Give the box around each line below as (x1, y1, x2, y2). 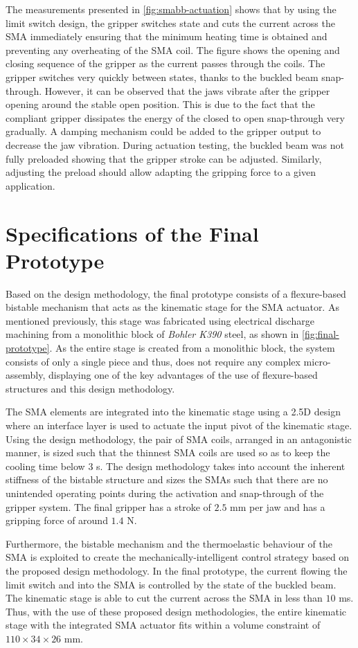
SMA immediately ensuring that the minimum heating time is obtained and (6, 29, 328, 44)
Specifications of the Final (6, 219, 259, 247)
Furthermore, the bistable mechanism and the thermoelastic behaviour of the (6, 536, 332, 550)
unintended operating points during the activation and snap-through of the (6, 485, 324, 500)
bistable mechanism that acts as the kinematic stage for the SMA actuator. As (6, 300, 339, 314)
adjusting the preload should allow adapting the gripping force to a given (6, 165, 316, 179)
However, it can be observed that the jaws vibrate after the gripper (44, 83, 330, 98)
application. (6, 178, 55, 192)
